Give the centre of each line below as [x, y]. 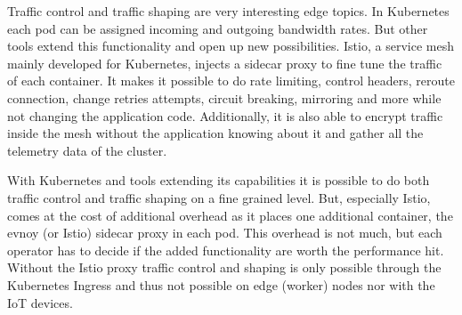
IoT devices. [40, 302]
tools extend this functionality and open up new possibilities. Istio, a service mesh [231, 46]
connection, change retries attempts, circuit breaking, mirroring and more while [224, 97]
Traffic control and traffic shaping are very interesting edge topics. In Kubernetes [228, 11]
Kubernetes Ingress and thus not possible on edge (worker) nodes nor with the [221, 284]
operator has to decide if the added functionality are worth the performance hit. [226, 250]
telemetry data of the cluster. [87, 150]
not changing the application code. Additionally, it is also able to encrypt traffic [225, 115]
